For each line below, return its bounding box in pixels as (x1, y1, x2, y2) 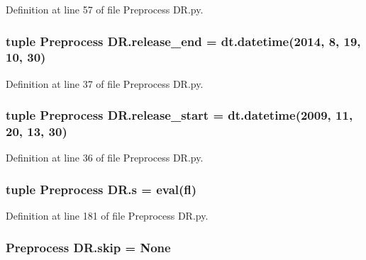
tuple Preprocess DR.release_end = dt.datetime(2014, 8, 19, (6, 32, 361, 50)
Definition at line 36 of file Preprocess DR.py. (6, 150, 204, 165)
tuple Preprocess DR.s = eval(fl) (6, 180, 197, 198)
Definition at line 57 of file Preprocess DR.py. (6, 2, 204, 16)
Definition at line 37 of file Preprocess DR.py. (6, 76, 204, 91)
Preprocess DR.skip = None (6, 238, 171, 256)
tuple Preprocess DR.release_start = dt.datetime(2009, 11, (6, 106, 353, 124)
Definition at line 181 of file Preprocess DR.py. (6, 208, 209, 223)
